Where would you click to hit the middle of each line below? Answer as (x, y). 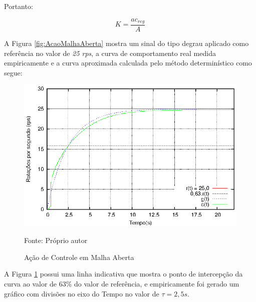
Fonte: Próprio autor (56, 240)
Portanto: (19, 6)
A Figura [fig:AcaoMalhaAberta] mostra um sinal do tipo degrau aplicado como (126, 43)
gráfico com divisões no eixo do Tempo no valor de (82, 293)
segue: (13, 72)
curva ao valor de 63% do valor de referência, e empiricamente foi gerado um (122, 284)
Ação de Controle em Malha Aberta (79, 257)
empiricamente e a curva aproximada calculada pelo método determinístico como (128, 63)
